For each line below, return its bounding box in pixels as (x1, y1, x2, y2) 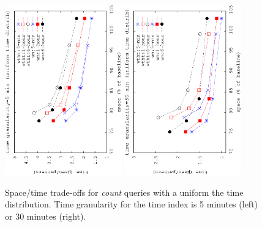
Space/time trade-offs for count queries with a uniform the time (5, 185, 244, 198)
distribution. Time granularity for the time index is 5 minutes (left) (5, 198, 258, 210)
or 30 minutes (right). (5, 209, 86, 222)
